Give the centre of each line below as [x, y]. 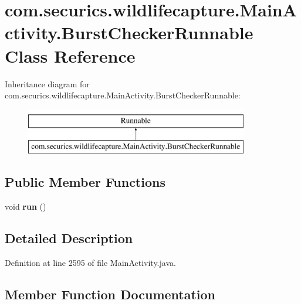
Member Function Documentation [110, 294]
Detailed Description [69, 238]
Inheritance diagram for [47, 83]
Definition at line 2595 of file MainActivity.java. [90, 262]
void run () [26, 206]
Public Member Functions [85, 182]
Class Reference [70, 55]
